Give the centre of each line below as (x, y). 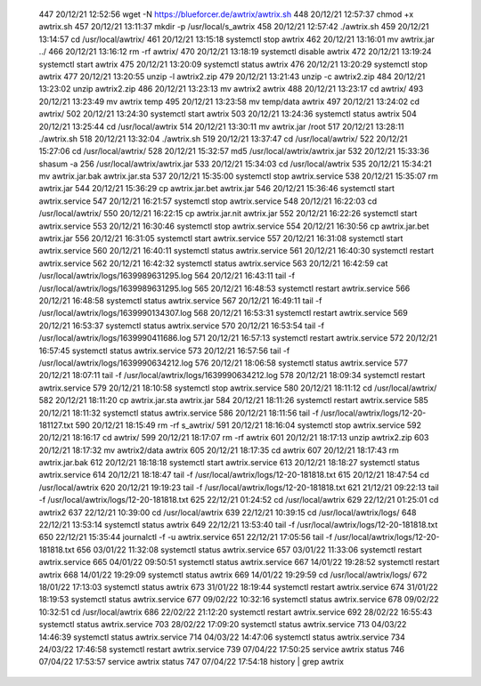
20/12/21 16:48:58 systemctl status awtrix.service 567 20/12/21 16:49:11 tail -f (180, 300)
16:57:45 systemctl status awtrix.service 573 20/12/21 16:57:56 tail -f (164, 351)
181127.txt (56, 425)
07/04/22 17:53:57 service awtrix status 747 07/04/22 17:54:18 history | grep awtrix (192, 662)
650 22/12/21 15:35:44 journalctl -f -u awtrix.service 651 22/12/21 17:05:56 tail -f (186, 537)
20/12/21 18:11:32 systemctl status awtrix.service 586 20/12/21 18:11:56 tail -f (179, 413)
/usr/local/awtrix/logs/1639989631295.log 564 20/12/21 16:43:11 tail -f (167, 276)
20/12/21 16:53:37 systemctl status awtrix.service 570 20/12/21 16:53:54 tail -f (182, 326)
